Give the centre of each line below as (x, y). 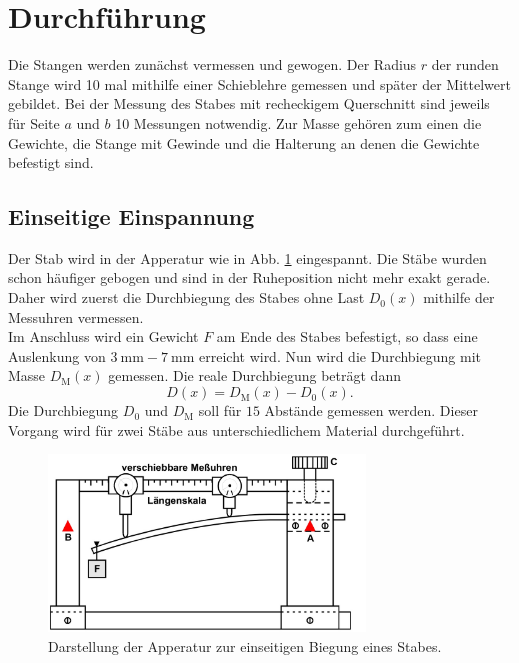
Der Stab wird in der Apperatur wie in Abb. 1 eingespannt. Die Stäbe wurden (247, 257)
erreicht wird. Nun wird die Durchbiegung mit (340, 355)
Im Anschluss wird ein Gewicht (103, 336)
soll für (220, 410)
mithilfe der (459, 297)
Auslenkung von (57, 355)
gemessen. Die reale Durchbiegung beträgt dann (254, 375)
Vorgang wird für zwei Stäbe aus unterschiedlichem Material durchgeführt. (236, 429)
